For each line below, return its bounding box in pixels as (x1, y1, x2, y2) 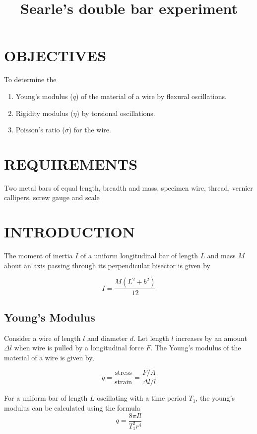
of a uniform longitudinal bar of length (80, 250, 198, 261)
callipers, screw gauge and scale (4, 192, 100, 203)
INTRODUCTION (4, 221, 135, 242)
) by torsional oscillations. (76, 108, 155, 118)
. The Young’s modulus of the (150, 342, 241, 353)
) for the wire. (68, 124, 111, 135)
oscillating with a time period (97, 393, 187, 403)
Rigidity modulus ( (15, 108, 73, 118)
